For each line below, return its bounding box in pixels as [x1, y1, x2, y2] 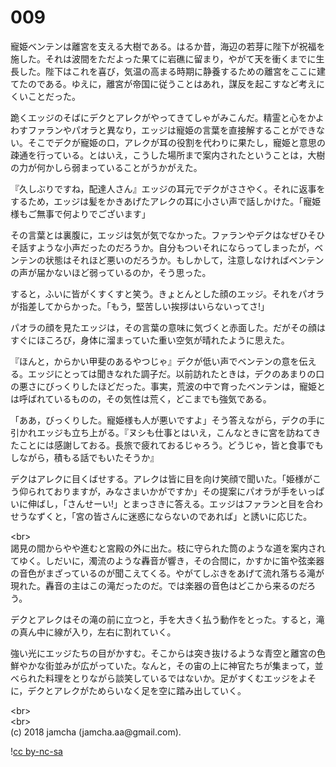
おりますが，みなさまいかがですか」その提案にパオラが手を [53, 485, 299, 497]
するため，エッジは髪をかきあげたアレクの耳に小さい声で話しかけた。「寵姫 [10, 195, 322, 207]
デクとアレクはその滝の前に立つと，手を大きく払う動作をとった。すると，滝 [10, 613, 325, 625]
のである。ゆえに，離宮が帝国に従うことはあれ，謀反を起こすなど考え [27, 77, 317, 90]
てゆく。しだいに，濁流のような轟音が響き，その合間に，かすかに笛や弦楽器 [10, 554, 325, 566]
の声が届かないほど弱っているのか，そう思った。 [10, 266, 212, 278]
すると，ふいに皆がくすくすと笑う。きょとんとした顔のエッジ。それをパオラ [10, 287, 325, 300]
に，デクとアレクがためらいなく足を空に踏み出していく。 [10, 684, 247, 696]
